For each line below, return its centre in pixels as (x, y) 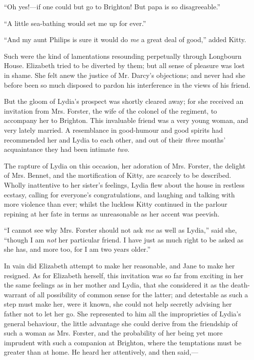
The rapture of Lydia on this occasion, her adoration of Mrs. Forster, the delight (125, 165)
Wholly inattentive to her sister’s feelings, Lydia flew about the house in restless (124, 184)
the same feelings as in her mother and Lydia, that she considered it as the (116, 285)
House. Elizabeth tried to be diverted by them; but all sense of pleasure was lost (124, 65)
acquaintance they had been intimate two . (67, 149)
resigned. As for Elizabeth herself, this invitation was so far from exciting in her (124, 275)
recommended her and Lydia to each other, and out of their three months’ (115, 139)
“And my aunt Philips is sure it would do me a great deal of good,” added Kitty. (125, 39)
